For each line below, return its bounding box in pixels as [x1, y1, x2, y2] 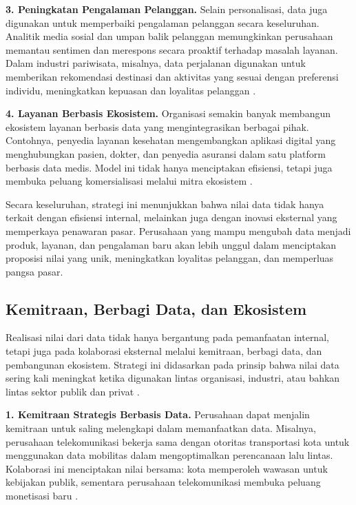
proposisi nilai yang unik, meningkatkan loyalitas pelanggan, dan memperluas [6, 251, 334, 265]
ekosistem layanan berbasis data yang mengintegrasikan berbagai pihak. [6, 119, 309, 134]
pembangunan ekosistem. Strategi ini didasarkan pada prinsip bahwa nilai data [6, 357, 339, 371]
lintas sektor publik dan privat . [6, 384, 140, 398]
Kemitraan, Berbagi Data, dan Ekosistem [6, 298, 307, 319]
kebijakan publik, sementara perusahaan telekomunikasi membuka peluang [6, 475, 321, 489]
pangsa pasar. [6, 264, 63, 278]
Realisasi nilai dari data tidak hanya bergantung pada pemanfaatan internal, [6, 330, 329, 344]
